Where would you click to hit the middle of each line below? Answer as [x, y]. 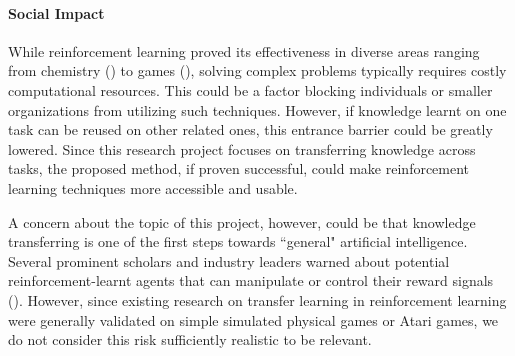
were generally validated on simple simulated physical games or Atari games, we [253, 319]
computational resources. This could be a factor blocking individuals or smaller [250, 89]
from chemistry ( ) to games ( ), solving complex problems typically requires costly [257, 70]
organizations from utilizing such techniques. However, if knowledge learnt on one [257, 109]
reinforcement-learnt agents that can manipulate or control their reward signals [251, 280]
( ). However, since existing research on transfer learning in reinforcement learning [257, 299]
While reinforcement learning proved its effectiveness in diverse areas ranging [244, 50]
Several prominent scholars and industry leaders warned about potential [229, 260]
